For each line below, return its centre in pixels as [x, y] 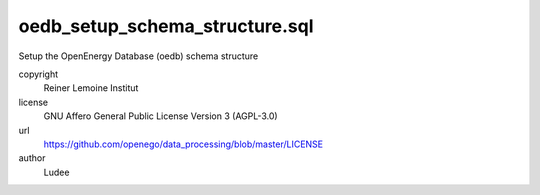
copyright [38, 74]
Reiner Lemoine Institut [91, 88]
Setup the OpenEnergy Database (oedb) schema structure [138, 56]
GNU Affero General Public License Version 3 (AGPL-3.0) [161, 116]
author [32, 158]
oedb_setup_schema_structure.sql [166, 26]
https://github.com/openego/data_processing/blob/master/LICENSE [183, 144]
